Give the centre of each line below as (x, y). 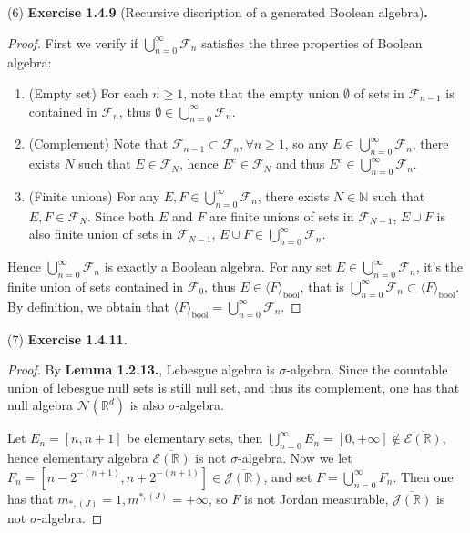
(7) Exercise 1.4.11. (67, 338)
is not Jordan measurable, (317, 498)
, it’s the (439, 266)
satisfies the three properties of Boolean (312, 42)
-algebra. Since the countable (367, 369)
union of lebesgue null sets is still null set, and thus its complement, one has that (234, 387)
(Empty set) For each (88, 92)
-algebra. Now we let (295, 458)
